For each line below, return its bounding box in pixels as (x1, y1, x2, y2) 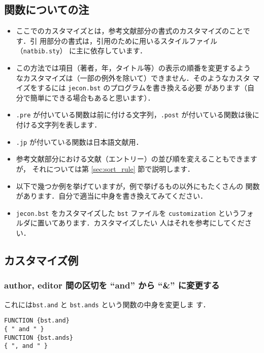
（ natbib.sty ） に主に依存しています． (16, 45, 147, 56)
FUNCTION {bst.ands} (4, 334, 74, 341)
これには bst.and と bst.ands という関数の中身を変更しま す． (4, 299, 210, 309)
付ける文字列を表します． (16, 119, 102, 130)
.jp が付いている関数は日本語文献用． (16, 136, 143, 147)
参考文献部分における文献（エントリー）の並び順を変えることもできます (16, 153, 257, 164)
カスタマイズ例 (4, 252, 79, 268)
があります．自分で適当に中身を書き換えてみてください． (16, 190, 208, 201)
